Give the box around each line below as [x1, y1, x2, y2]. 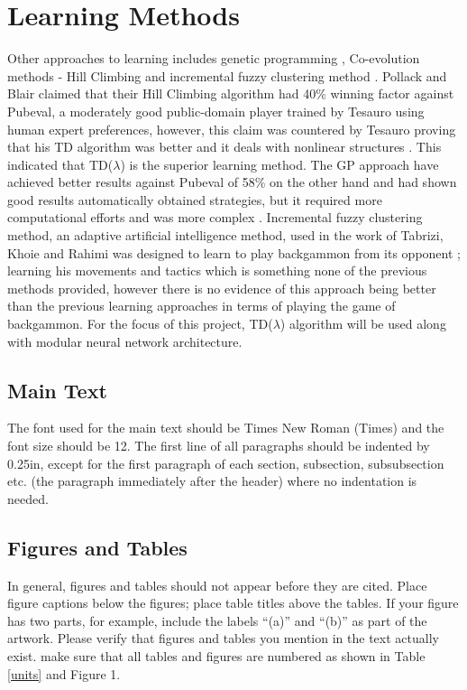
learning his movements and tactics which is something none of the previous [7, 261, 427, 280]
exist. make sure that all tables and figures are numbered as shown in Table [7, 646, 426, 665]
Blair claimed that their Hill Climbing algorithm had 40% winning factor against [7, 84, 454, 103]
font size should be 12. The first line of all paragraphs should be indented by [7, 436, 430, 455]
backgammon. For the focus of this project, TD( [7, 314, 273, 333]
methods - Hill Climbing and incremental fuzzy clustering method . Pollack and [7, 66, 447, 85]
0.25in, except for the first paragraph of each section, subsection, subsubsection [7, 453, 444, 472]
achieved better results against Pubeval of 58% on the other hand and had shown [7, 172, 457, 191]
